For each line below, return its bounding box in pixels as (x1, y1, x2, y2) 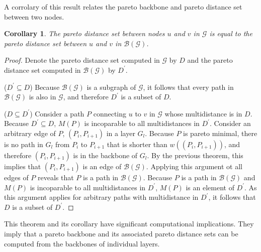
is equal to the (209, 28, 252, 39)
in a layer (106, 128, 135, 138)
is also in (29, 91, 56, 102)
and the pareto (187, 55, 233, 65)
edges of (4, 172, 29, 182)
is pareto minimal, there (183, 128, 257, 138)
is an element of (186, 182, 234, 192)
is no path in (4, 139, 43, 149)
